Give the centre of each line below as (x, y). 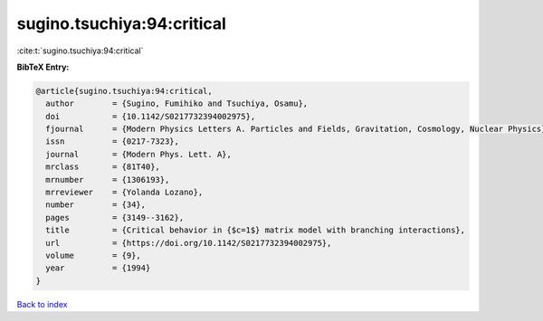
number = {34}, (96, 205)
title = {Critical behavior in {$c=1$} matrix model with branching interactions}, (256, 230)
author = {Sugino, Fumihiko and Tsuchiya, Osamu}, (177, 104)
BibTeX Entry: (43, 67)
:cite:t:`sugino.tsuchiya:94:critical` (80, 51)
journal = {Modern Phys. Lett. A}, (139, 154)
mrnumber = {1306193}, (108, 179)
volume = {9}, (94, 255)
